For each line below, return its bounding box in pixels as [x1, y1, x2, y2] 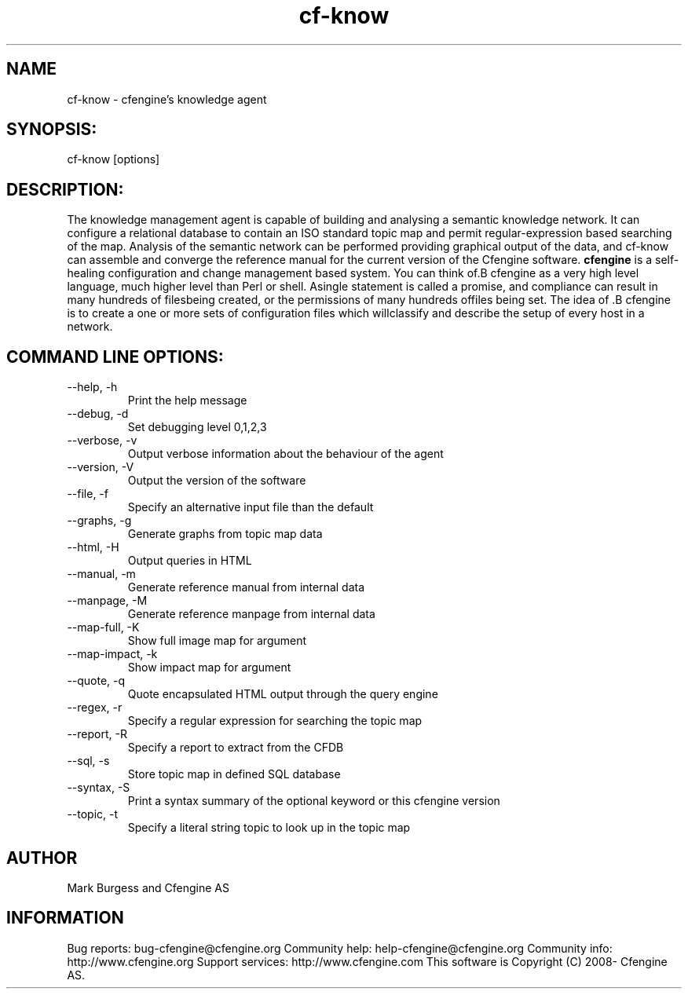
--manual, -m [67, 567, 136, 581]
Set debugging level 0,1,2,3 [127, 420, 267, 434]
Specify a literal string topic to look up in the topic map [127, 821, 411, 835]
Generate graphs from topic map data [127, 527, 323, 541]
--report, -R [67, 727, 127, 741]
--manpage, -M [67, 594, 148, 608]
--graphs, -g [67, 514, 132, 528]
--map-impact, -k [67, 647, 158, 661]
